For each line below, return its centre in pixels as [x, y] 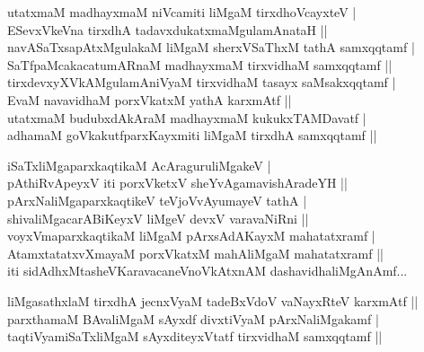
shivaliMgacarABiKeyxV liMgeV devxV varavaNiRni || [158, 218]
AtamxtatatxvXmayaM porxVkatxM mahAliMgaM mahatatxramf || [195, 253]
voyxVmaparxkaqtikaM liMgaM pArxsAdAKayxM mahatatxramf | [191, 236]
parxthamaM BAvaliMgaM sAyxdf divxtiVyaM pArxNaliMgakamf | [193, 318]
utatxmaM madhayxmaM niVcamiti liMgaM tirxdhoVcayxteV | [182, 12]
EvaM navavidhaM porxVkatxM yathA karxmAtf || [150, 99]
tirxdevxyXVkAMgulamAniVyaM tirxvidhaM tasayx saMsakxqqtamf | [202, 82]
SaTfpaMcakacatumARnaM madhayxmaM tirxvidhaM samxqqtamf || [200, 64]
